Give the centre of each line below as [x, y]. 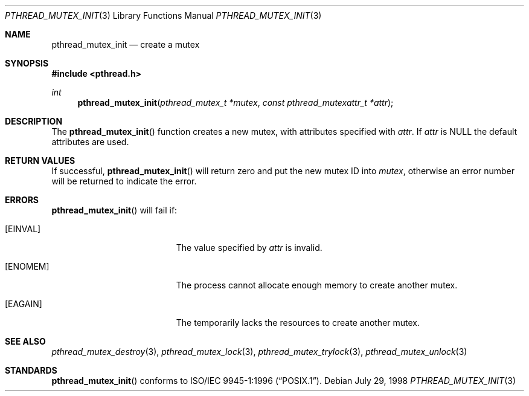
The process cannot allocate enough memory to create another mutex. [317, 285]
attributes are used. [90, 142]
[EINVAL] [23, 229]
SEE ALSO [25, 341]
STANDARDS [31, 370]
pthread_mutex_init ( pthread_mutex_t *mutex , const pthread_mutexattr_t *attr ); [236, 102]
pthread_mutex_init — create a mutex [126, 44]
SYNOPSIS [27, 63]
